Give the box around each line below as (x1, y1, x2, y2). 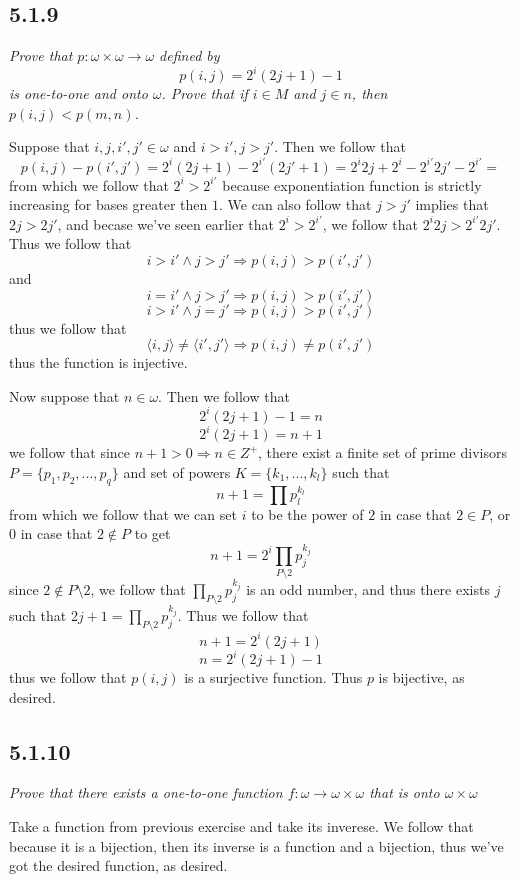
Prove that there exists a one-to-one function (9, 782, 283, 803)
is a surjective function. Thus (184, 667, 363, 688)
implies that (415, 194, 489, 215)
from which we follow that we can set (9, 503, 237, 524)
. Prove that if (161, 83, 248, 104)
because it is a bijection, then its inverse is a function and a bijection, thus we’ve (9, 835, 504, 856)
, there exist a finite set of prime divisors (258, 442, 507, 463)
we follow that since (9, 442, 131, 463)
